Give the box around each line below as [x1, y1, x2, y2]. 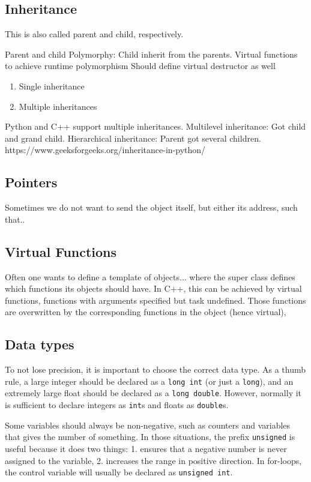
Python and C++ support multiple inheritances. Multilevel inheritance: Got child [5, 120, 306, 133]
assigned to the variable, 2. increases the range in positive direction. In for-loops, [5, 454, 302, 466]
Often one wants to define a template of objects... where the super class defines [5, 270, 295, 283]
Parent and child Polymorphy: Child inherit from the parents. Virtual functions [5, 47, 298, 60]
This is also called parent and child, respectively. [5, 28, 184, 40]
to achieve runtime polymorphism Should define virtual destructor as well [5, 59, 276, 72]
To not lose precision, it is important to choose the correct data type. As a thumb [5, 363, 306, 376]
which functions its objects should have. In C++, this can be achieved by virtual [5, 282, 302, 295]
